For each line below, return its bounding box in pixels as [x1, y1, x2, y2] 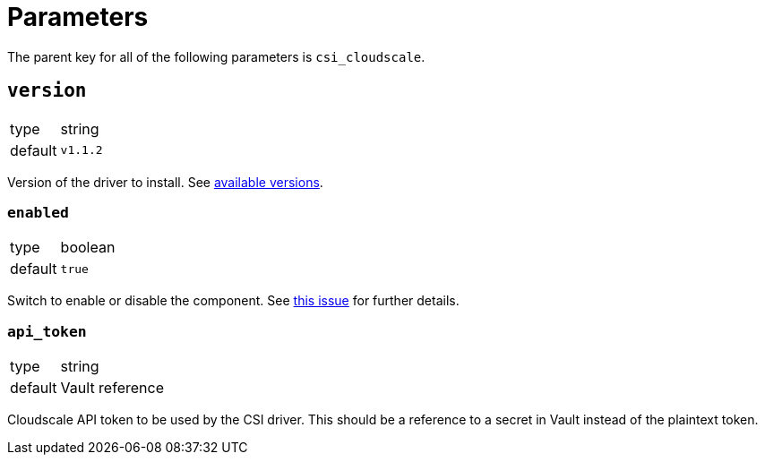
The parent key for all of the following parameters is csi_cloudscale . [7, 48, 425, 64]
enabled [7, 203, 69, 221]
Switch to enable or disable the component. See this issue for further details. [7, 293, 460, 309]
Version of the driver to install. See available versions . [7, 174, 323, 190]
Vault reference [60, 379, 164, 398]
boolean [60, 238, 116, 257]
